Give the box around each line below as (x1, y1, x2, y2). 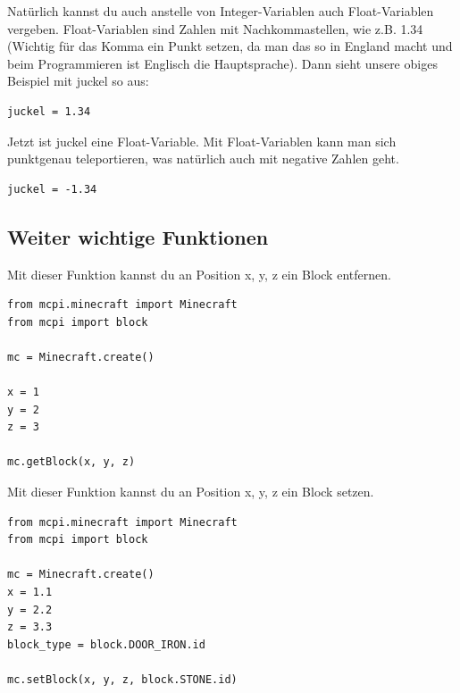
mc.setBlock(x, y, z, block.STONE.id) (7, 673, 238, 687)
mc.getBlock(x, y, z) (7, 455, 136, 469)
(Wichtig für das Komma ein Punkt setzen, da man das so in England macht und (7, 37, 453, 55)
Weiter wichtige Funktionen (7, 222, 269, 250)
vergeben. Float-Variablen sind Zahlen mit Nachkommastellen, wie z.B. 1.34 (7, 19, 423, 38)
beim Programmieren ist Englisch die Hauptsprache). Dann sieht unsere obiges (7, 54, 438, 72)
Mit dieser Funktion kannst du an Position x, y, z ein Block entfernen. (7, 264, 391, 283)
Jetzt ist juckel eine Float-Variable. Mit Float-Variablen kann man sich (7, 131, 397, 150)
